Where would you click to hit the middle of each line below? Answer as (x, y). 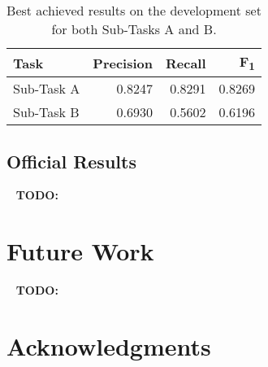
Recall (186, 63)
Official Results (71, 161)
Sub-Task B (46, 112)
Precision (123, 63)
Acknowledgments (109, 345)
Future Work (80, 251)
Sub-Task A (47, 89)
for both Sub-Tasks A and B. (134, 29)
